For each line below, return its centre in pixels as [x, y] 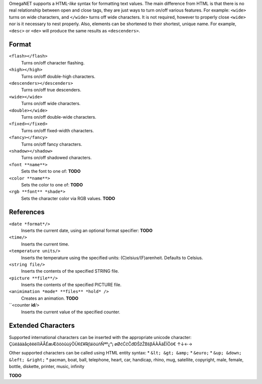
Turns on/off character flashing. [53, 62]
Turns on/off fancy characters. [52, 144]
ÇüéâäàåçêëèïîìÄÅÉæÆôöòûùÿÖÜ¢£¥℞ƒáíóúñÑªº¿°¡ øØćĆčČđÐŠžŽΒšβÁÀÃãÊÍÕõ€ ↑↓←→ [101, 344]
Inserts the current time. [45, 244]
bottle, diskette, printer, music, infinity [47, 367]
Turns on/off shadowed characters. [56, 158]
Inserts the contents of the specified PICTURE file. [71, 285]
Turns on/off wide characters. [51, 104]
